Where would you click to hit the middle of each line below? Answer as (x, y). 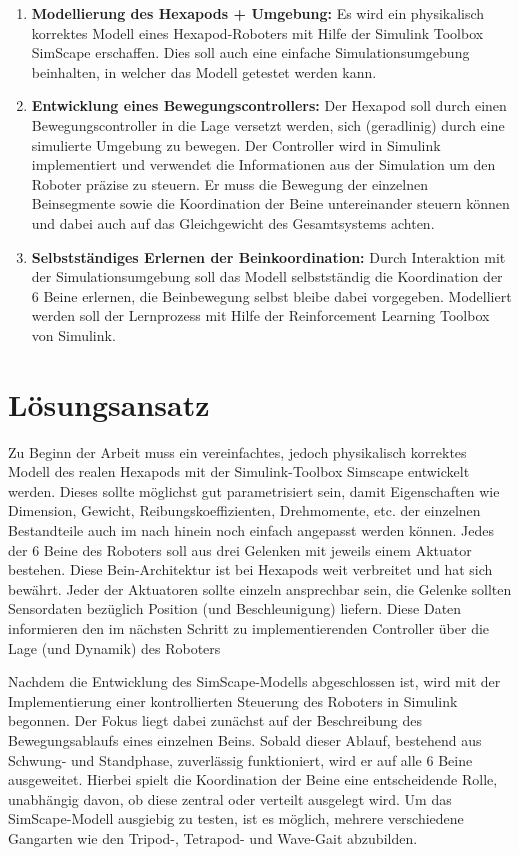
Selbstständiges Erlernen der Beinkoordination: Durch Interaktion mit (268, 256)
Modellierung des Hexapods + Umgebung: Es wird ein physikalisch (258, 13)
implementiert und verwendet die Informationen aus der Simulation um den (263, 164)
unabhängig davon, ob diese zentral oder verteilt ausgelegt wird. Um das (230, 798)
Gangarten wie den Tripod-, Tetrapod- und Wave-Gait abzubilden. (213, 837)
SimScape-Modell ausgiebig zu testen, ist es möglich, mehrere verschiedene (236, 818)
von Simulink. (73, 334)
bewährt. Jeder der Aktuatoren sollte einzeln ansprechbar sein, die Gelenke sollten (260, 588)
